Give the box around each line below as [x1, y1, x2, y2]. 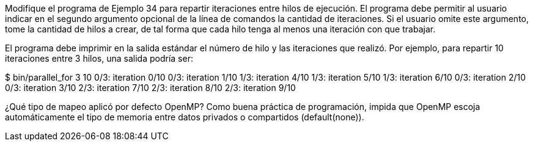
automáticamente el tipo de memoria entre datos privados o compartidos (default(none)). [5, 112, 364, 122]
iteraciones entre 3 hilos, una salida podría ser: [5, 53, 193, 64]
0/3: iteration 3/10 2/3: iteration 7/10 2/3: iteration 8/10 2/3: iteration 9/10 [5, 82, 296, 93]
